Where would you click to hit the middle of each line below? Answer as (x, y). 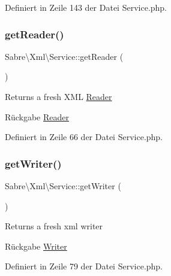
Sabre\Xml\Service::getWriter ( (63, 186)
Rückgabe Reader (37, 116)
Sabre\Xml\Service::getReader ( (64, 56)
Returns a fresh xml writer (54, 226)
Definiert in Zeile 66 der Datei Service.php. (84, 137)
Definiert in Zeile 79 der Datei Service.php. (84, 266)
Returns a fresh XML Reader (58, 96)
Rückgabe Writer (36, 246)
